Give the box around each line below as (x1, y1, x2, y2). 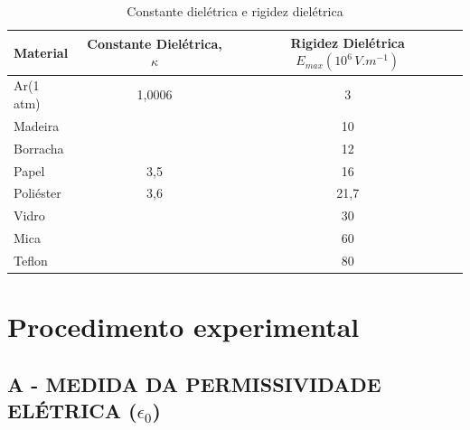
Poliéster (14, 183, 61, 202)
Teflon (14, 250, 48, 269)
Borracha (14, 138, 64, 157)
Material (14, 42, 69, 61)
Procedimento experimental (7, 308, 360, 345)
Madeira (14, 116, 60, 135)
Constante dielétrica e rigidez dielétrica (127, 2, 343, 20)
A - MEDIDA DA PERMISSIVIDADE (7, 369, 381, 397)
